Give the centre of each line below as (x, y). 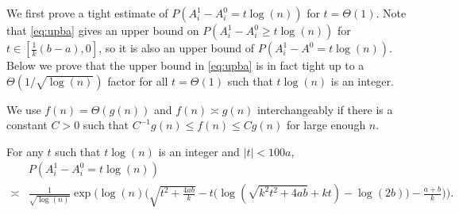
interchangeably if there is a (325, 109)
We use (24, 109)
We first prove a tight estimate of (87, 13)
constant (27, 125)
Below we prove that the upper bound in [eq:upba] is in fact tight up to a (185, 65)
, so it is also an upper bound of (177, 48)
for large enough (326, 125)
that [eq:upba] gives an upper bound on (103, 30)
